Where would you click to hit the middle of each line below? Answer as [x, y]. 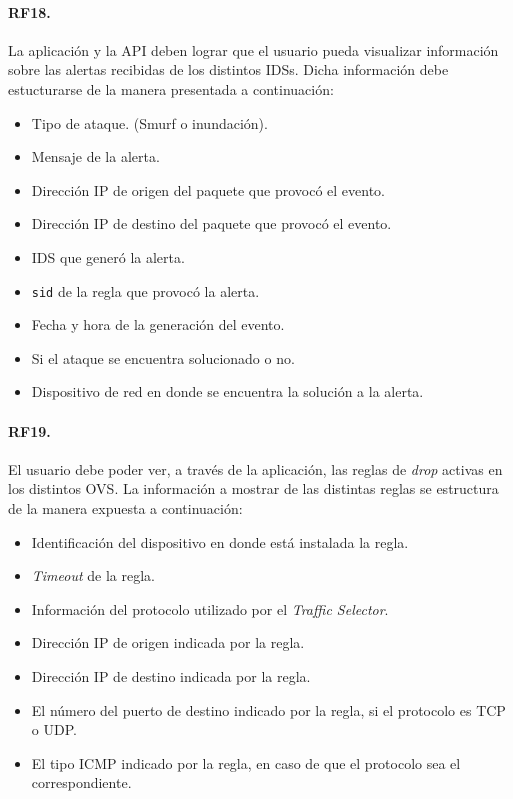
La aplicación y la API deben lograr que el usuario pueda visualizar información [253, 49]
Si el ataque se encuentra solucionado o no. [163, 357]
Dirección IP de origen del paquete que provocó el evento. [208, 189]
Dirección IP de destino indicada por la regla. [171, 675]
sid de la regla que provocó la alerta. [145, 290]
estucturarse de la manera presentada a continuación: [171, 88]
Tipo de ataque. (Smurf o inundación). [149, 122]
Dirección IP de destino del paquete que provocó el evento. [211, 223]
